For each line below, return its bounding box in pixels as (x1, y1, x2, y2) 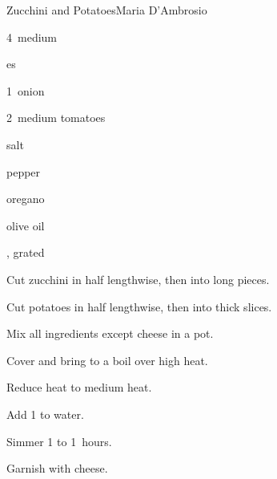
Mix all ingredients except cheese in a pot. (6, 325, 214, 342)
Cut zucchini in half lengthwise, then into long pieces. (6, 270, 270, 287)
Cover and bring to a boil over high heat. (6, 351, 208, 368)
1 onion (6, 82, 45, 99)
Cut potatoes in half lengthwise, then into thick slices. (6, 298, 272, 315)
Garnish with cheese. (6, 460, 108, 477)
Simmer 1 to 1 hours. (6, 432, 112, 449)
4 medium (6, 28, 57, 45)
